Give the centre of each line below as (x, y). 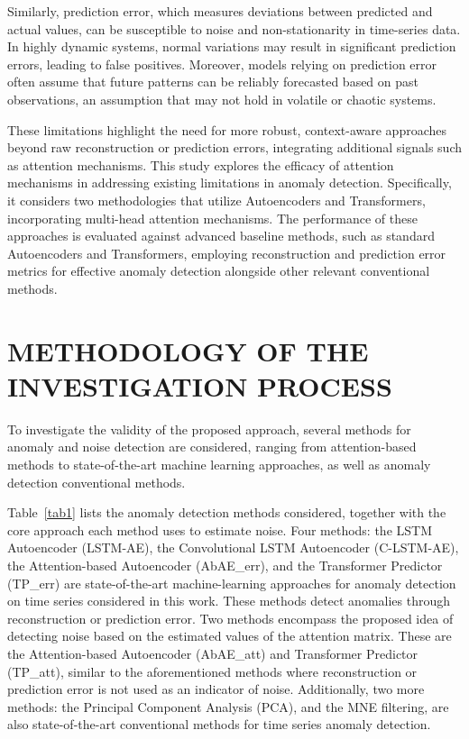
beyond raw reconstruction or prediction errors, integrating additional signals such (235, 147)
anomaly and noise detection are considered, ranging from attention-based (212, 447)
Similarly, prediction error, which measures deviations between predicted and (220, 11)
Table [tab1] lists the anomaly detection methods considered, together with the (227, 512)
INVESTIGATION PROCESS (200, 385)
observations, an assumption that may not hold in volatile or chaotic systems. (222, 99)
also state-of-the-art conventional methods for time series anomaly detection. (219, 724)
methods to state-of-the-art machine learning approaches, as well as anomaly (219, 464)
